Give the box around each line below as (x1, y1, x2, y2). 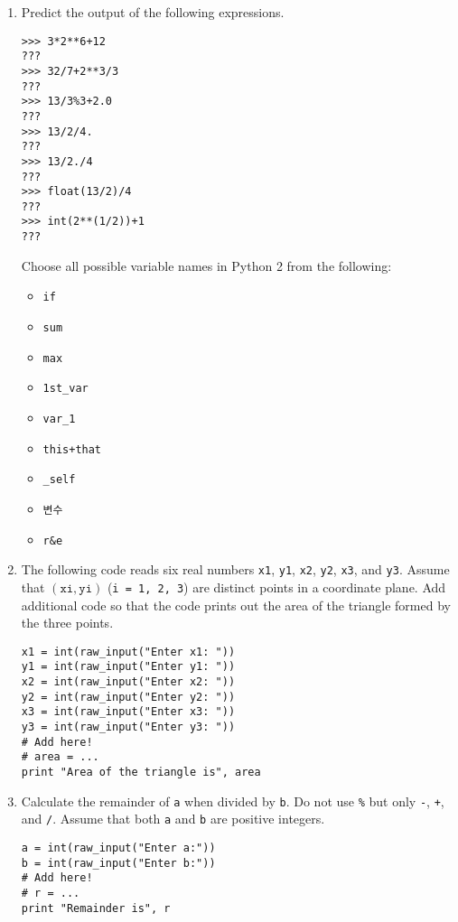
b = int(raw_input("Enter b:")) (21, 856, 216, 870)
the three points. (21, 613, 114, 632)
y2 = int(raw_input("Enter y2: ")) (21, 690, 236, 703)
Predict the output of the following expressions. (21, 3, 285, 21)
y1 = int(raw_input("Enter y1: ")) (21, 660, 236, 674)
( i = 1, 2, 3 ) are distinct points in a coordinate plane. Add (107, 577, 446, 596)
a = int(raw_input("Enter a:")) (21, 842, 216, 854)
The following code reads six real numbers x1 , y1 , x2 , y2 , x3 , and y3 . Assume (21, 560, 450, 579)
